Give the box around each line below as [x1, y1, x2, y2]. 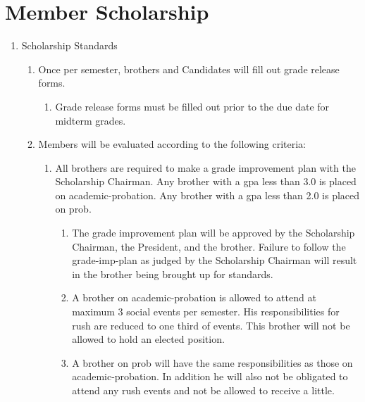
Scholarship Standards [21, 38, 118, 53]
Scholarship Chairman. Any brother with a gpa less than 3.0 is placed [55, 174, 357, 189]
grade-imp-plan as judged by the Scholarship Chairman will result [72, 253, 357, 268]
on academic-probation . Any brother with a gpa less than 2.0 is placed [55, 187, 360, 202]
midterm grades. [55, 113, 126, 127]
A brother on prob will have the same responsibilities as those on [72, 355, 353, 370]
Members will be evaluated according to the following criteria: [38, 137, 306, 151]
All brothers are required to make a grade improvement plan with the [55, 160, 356, 175]
